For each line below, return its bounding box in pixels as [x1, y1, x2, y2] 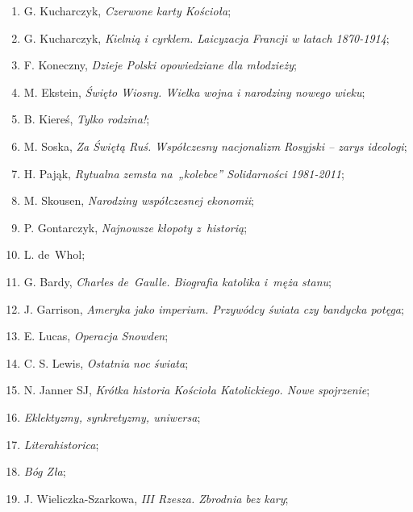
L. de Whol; [23, 246, 86, 263]
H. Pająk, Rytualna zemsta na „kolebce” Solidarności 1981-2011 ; [23, 164, 344, 181]
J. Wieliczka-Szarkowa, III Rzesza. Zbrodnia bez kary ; [23, 489, 289, 506]
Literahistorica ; [23, 435, 99, 452]
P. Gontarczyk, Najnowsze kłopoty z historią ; [23, 219, 248, 235]
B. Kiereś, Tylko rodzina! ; [23, 110, 150, 127]
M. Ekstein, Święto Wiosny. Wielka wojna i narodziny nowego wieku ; [23, 83, 365, 100]
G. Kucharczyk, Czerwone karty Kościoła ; [23, 2, 232, 19]
